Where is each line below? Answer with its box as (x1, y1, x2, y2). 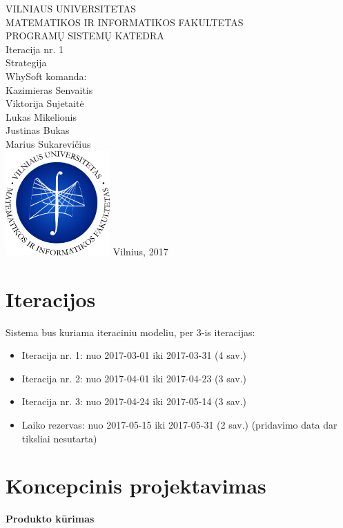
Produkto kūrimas (6, 511, 95, 526)
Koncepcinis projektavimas (6, 471, 266, 500)
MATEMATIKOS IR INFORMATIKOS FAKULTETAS (6, 14, 244, 29)
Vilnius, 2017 (112, 244, 168, 258)
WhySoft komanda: (6, 68, 87, 83)
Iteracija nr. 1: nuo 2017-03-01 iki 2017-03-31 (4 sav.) (21, 348, 247, 362)
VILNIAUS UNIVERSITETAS (6, 1, 137, 15)
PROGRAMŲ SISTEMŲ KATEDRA (6, 28, 164, 43)
